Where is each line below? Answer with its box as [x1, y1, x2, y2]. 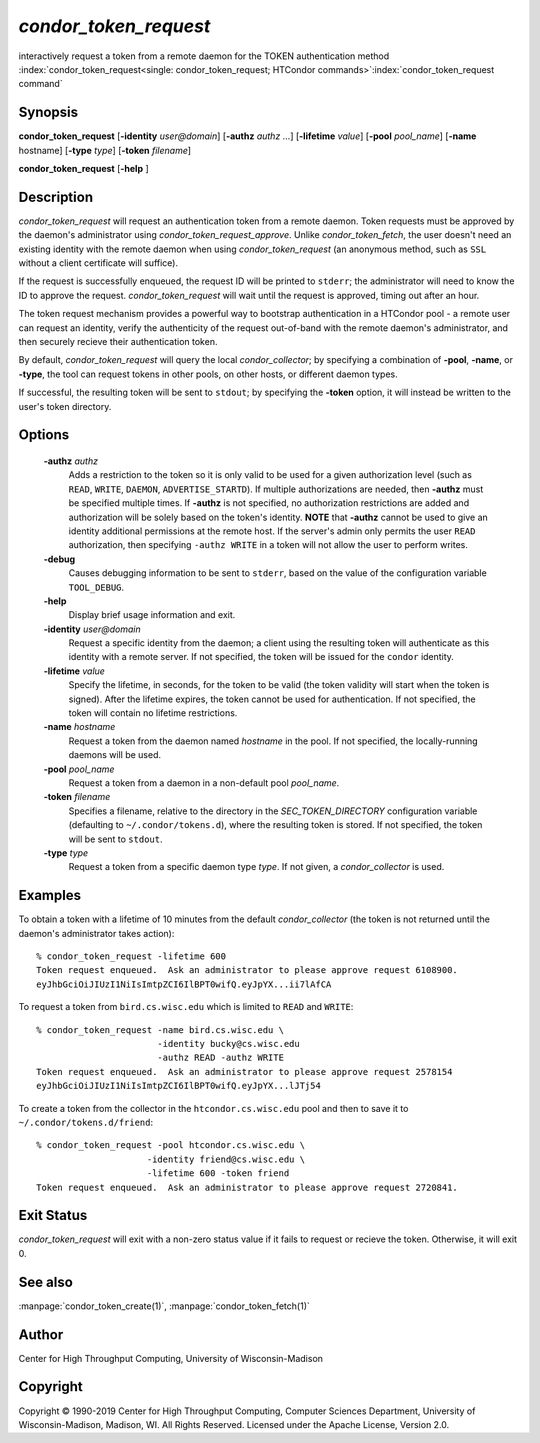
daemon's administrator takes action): [18, 927, 175, 939]
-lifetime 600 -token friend [146, 1168, 290, 1179]
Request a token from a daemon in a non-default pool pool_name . [68, 777, 340, 789]
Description [18, 188, 94, 205]
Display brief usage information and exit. [68, 609, 236, 621]
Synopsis [18, 104, 79, 121]
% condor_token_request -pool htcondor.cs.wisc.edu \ [36, 1140, 305, 1151]
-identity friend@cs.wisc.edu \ [146, 1153, 305, 1165]
